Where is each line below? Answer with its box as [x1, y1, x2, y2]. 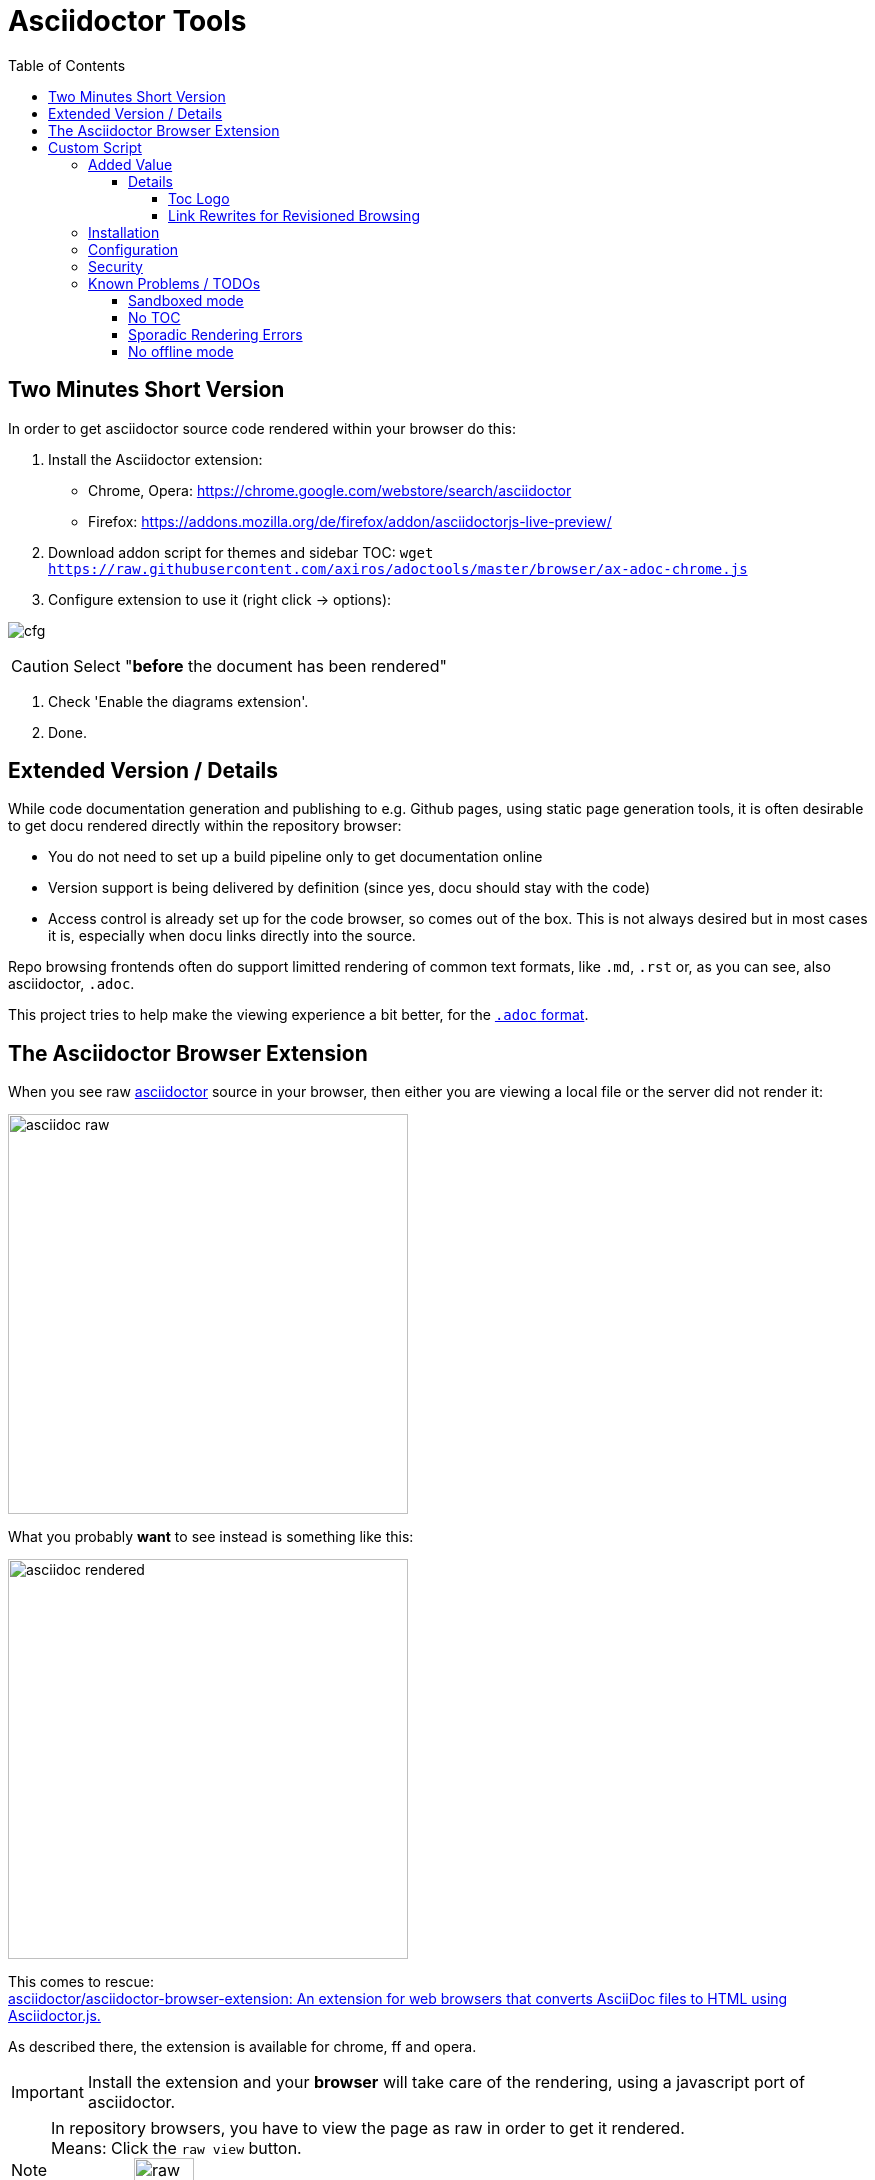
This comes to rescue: [8, 1973, 155, 1991]
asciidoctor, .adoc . [8, 975, 135, 993]
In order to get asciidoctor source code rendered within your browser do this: [8, 419, 516, 437]
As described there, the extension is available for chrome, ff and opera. [8, 2038, 477, 2056]
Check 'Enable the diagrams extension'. [48, 692, 309, 710]
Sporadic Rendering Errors [128, 325, 303, 343]
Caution [11, 655, 70, 676]
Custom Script [48, 138, 142, 156]
